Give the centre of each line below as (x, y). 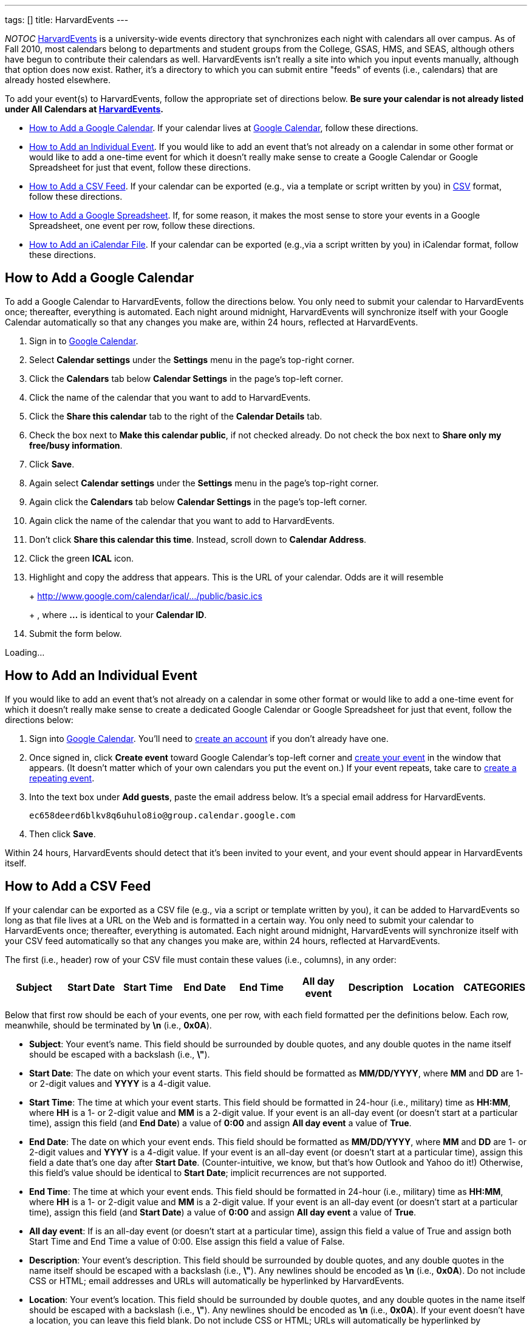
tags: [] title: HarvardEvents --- (67, 20)
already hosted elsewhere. (58, 80)
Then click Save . (63, 834)
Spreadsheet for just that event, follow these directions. (140, 167)
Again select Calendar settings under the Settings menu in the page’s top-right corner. (204, 483)
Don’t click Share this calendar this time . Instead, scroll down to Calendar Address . (198, 539)
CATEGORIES (494, 987)
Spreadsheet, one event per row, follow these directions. (142, 226)
